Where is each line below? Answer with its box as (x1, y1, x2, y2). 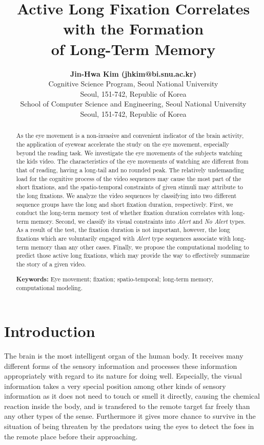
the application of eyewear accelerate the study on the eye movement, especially (16, 139, 230, 148)
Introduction (4, 320, 95, 341)
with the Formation (63, 18, 204, 39)
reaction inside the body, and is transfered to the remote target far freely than (4, 400, 250, 411)
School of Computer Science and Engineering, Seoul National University (20, 98, 247, 109)
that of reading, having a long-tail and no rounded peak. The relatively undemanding (16, 165, 244, 174)
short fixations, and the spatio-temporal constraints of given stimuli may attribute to (16, 183, 243, 191)
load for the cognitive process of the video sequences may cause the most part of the (16, 174, 241, 183)
